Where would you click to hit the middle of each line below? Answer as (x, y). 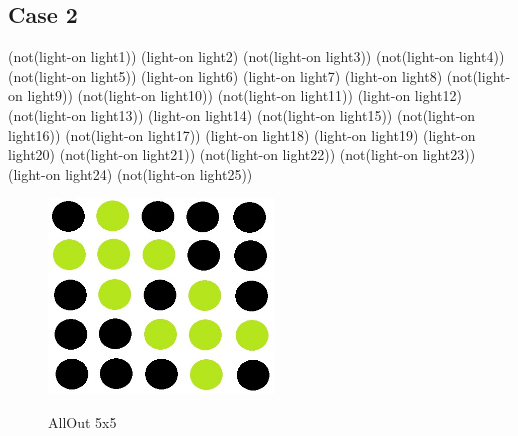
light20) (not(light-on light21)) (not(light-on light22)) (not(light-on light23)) (242, 154)
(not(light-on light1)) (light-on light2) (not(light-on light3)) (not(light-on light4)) (256, 56)
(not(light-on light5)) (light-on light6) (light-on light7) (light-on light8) (225, 75)
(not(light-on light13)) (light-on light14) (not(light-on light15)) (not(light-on (242, 114)
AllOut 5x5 (82, 421)
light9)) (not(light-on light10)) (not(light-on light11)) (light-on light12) (244, 95)
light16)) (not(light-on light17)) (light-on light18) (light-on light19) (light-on (242, 134)
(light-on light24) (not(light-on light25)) (130, 173)
